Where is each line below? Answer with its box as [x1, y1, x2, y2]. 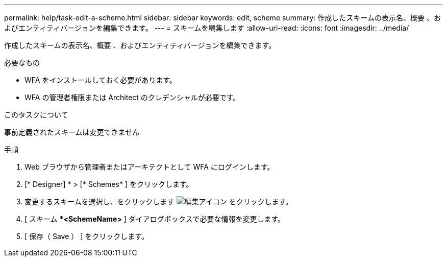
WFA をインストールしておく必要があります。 [24, 76, 177, 84]
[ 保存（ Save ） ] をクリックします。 [24, 232, 148, 241]
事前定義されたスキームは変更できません [4, 128, 140, 136]
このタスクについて [4, 110, 68, 119]
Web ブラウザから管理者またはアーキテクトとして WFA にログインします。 [24, 162, 275, 171]
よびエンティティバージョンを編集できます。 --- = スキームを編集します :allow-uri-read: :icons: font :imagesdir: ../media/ [4, 23, 409, 32]
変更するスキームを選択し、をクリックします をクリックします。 [24, 197, 293, 206]
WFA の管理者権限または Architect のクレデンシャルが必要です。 [24, 93, 240, 102]
